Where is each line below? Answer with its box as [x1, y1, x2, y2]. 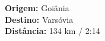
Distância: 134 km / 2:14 [5, 25, 100, 37]
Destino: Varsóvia [5, 13, 74, 25]
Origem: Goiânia [5, 2, 69, 13]
